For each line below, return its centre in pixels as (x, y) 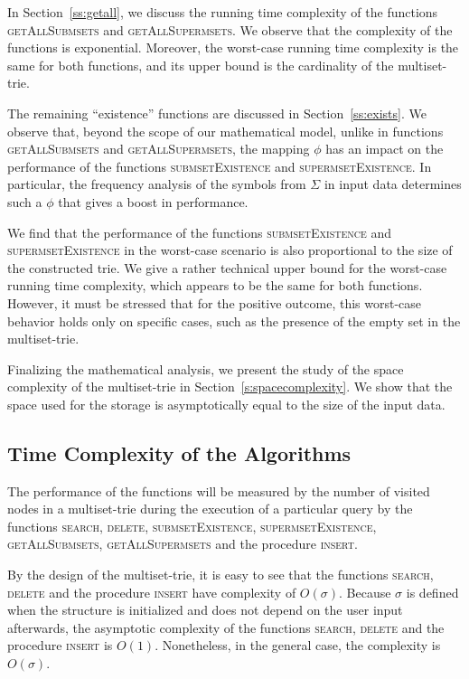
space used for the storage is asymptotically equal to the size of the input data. (226, 404)
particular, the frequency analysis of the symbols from (157, 184)
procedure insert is (60, 645)
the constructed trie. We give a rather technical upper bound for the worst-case (227, 267)
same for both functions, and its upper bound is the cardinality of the (201, 65)
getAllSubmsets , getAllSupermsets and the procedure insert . (183, 544)
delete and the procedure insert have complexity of (152, 592)
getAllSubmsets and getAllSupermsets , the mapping (159, 149)
